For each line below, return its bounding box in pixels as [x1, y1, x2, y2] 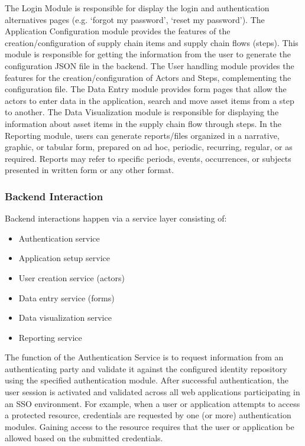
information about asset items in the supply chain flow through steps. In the [5, 117, 282, 129]
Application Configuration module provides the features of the [5, 25, 231, 37]
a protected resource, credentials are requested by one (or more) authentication [5, 409, 291, 421]
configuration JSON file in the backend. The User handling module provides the [5, 59, 294, 71]
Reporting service [18, 331, 82, 343]
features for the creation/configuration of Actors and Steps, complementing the [5, 71, 291, 83]
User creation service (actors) [18, 271, 125, 284]
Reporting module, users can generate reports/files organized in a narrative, [5, 129, 280, 141]
